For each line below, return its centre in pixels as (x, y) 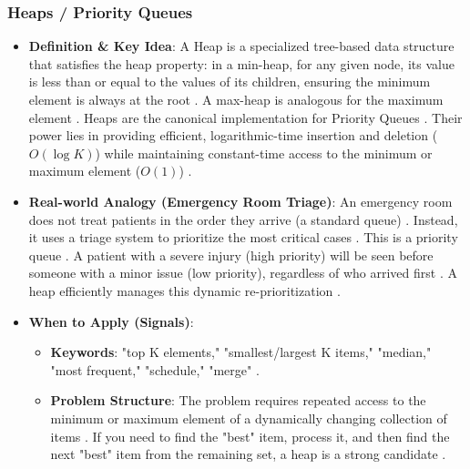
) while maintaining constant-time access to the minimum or (264, 153)
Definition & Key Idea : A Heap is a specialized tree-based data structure (241, 46)
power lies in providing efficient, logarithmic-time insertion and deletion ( (233, 135)
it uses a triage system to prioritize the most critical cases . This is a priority (243, 237)
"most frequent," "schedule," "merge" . (155, 369)
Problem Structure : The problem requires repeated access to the (238, 400)
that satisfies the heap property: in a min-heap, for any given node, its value (241, 63)
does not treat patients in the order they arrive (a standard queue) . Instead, (243, 219)
